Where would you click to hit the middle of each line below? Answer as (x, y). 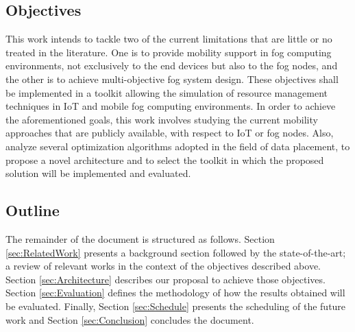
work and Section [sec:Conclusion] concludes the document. (130, 319)
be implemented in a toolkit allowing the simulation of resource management (167, 92)
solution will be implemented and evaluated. (98, 173)
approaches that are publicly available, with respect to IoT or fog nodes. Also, (170, 133)
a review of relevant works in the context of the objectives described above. (163, 266)
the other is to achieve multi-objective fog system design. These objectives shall (172, 79)
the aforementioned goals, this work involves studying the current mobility (162, 119)
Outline (33, 210)
